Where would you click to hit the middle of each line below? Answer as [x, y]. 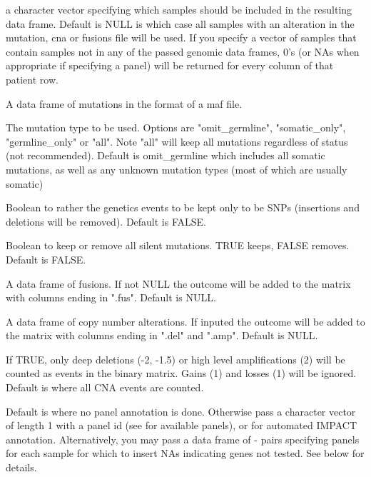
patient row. [32, 79]
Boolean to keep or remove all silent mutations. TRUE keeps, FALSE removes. [178, 245]
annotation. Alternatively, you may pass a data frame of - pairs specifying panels [183, 439]
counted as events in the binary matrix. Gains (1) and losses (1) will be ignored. [181, 373]
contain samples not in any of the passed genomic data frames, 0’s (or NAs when [183, 51]
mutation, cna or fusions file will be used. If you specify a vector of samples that [181, 37]
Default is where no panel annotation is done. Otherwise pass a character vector [181, 411]
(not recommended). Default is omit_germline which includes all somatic [166, 155]
